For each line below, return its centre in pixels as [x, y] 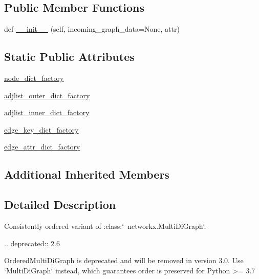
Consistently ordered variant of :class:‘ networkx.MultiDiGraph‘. [105, 226]
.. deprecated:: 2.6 [32, 243]
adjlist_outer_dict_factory [47, 95]
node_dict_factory [34, 78]
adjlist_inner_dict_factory [47, 112]
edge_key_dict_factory [41, 129]
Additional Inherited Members [87, 174]
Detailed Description [60, 205]
